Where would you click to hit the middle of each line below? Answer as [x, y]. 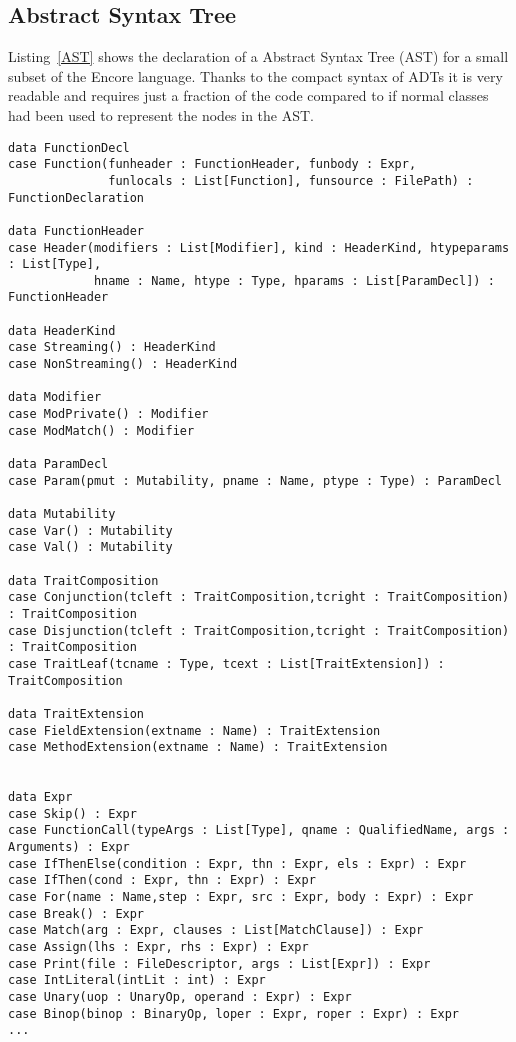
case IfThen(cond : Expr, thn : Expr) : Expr [162, 880]
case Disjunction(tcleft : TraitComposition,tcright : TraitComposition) [259, 630]
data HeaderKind [62, 330]
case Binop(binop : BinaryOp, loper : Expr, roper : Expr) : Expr [234, 1013]
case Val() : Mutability [90, 547]
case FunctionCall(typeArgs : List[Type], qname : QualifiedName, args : [259, 830]
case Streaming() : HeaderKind [112, 347]
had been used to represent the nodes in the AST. [161, 114]
